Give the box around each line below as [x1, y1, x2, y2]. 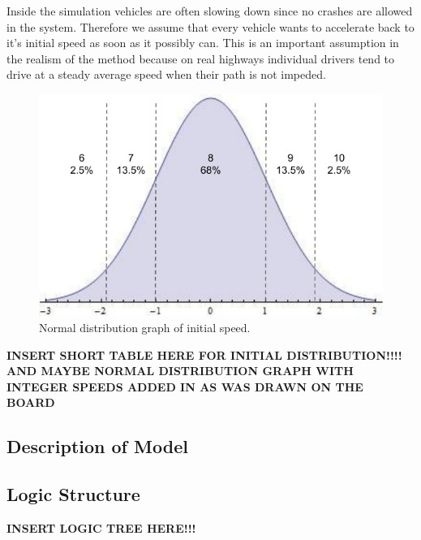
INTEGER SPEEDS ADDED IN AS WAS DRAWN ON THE [6, 378, 363, 395]
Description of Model [6, 434, 188, 459]
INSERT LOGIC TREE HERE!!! [6, 519, 196, 536]
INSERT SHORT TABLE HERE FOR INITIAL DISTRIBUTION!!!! [6, 346, 402, 363]
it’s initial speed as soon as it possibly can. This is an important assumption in [6, 34, 399, 51]
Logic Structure [6, 482, 140, 507]
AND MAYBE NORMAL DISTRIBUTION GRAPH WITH [6, 362, 354, 379]
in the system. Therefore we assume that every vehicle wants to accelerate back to [6, 18, 415, 35]
